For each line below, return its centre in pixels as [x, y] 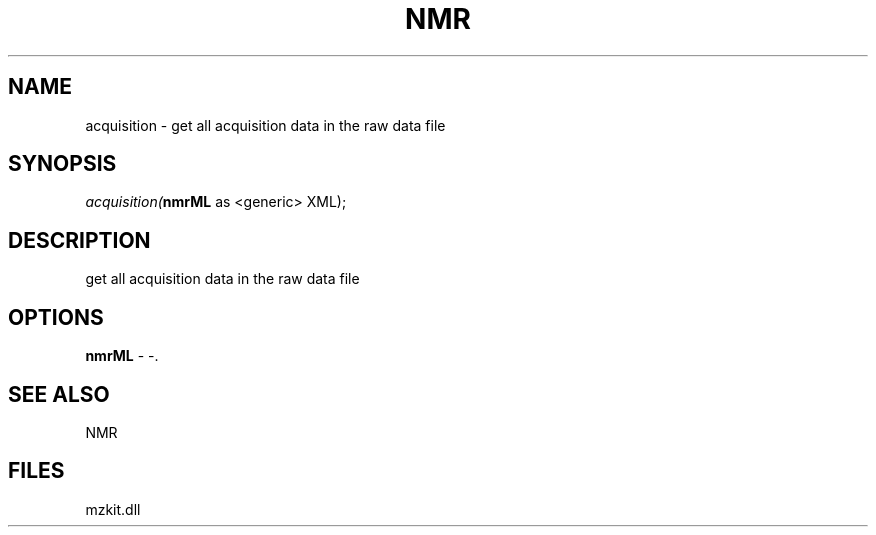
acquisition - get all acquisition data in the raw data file [265, 125]
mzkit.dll [113, 509]
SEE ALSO [59, 394]
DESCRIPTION [79, 240]
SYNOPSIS [62, 164]
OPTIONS [56, 317]
